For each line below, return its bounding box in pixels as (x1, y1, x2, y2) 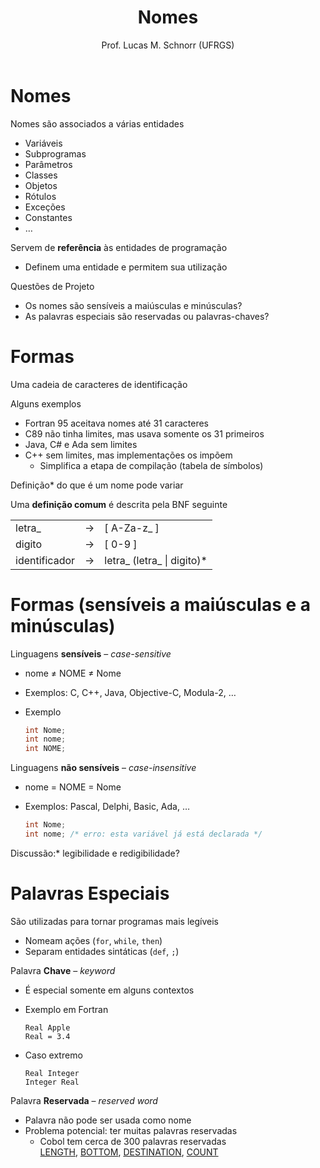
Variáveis (24, 137, 63, 149)
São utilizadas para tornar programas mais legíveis (10, 915, 219, 927)
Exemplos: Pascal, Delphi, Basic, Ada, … (24, 801, 191, 813)
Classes (24, 169, 58, 181)
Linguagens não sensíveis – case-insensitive (10, 762, 197, 774)
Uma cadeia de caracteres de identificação (10, 378, 188, 390)
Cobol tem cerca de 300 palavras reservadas (39, 1135, 227, 1147)
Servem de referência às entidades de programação (10, 241, 228, 253)
